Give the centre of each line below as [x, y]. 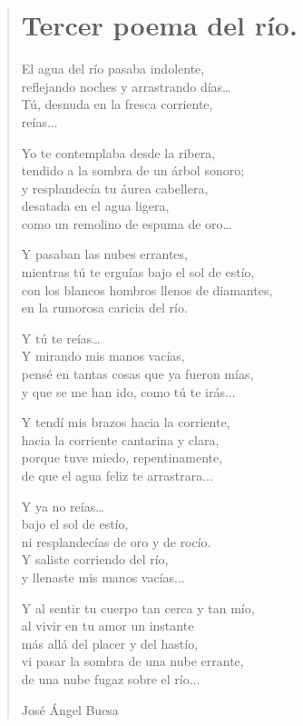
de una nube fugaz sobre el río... [111, 678]
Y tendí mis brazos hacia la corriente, [126, 422]
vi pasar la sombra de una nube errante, [132, 661]
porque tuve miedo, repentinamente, [122, 457]
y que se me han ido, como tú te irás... [128, 391]
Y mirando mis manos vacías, [103, 356]
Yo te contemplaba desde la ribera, [118, 152]
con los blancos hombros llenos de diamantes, [147, 289]
